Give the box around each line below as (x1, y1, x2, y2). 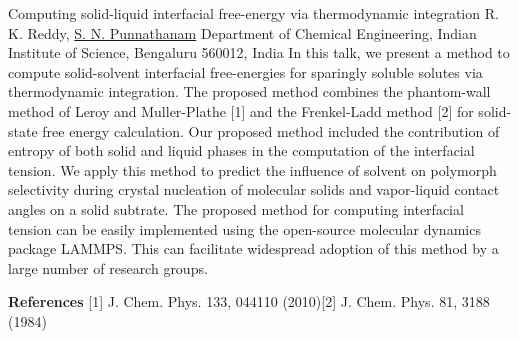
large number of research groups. (8, 257, 208, 278)
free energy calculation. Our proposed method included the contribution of (42, 120, 500, 141)
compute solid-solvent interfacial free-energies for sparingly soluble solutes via (8, 61, 483, 82)
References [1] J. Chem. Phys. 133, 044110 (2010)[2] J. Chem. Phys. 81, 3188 (8, 291, 490, 312)
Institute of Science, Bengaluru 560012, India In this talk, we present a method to (8, 42, 510, 63)
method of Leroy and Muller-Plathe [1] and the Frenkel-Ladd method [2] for (8, 100, 474, 121)
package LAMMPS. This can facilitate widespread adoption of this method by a (8, 238, 499, 259)
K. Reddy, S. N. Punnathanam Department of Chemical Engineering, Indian (8, 22, 477, 43)
